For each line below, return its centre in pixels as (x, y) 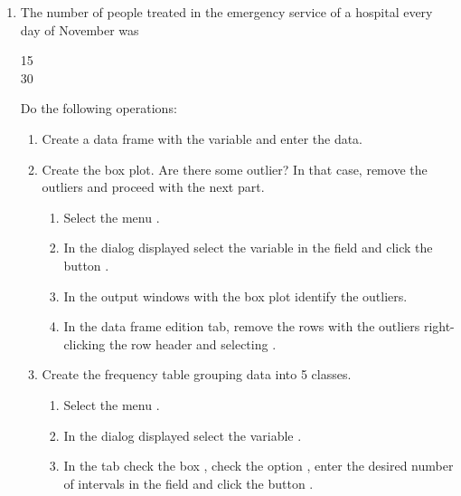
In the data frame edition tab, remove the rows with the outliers (242, 326)
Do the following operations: (99, 108)
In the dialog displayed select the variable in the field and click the (248, 248)
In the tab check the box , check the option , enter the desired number (259, 466)
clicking (85, 343)
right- (439, 326)
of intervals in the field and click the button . (188, 483)
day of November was (80, 29)
